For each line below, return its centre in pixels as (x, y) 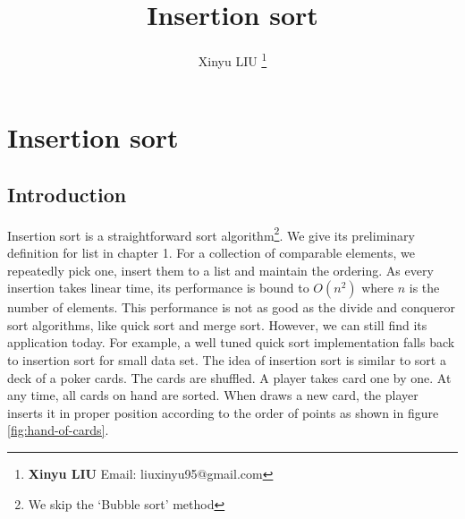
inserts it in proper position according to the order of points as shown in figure (223, 412)
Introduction (67, 194)
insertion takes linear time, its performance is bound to (158, 288)
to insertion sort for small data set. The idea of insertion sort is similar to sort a (227, 359)
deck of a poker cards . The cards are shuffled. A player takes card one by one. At (229, 377)
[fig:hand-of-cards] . (58, 430)
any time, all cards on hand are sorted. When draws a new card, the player (213, 395)
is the (424, 288)
